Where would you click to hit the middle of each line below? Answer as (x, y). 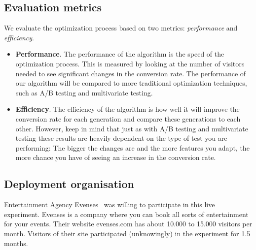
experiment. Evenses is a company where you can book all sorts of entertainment (126, 214)
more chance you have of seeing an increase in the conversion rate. (116, 157)
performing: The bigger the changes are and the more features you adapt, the (132, 147)
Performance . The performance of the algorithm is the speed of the (120, 54)
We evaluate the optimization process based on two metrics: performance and (121, 28)
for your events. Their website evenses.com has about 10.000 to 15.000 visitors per (128, 224)
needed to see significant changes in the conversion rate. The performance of (131, 73)
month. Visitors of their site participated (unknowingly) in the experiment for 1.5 (127, 233)
